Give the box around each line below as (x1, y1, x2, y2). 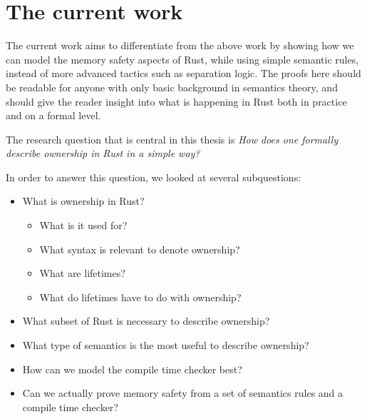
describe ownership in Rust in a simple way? (6, 146, 200, 161)
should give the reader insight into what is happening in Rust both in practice (6, 94, 347, 108)
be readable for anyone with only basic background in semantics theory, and (6, 79, 338, 94)
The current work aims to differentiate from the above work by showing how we (6, 38, 354, 53)
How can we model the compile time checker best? (22, 361, 242, 376)
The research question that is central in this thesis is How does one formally (6, 131, 338, 146)
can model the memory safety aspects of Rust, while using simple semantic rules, (6, 51, 359, 66)
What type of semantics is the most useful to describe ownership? (22, 338, 309, 353)
